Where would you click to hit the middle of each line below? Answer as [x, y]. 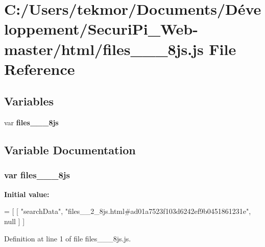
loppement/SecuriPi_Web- [101, 29]
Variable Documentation [70, 150]
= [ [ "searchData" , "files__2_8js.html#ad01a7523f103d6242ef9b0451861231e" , [128, 211]
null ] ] [15, 221]
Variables [29, 101]
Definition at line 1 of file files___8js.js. [68, 238]
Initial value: [27, 194]
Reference [40, 68]
